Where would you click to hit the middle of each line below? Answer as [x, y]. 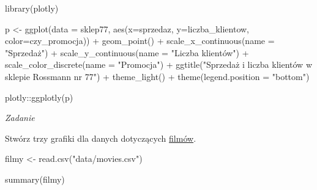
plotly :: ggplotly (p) [39, 97]
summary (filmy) [35, 179]
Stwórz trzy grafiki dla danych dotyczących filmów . [101, 138]
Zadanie [20, 118]
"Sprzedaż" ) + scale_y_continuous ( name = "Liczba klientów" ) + [127, 52]
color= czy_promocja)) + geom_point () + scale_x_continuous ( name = [140, 41]
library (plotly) [32, 8]
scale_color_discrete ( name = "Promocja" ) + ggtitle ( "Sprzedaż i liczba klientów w [158, 64]
